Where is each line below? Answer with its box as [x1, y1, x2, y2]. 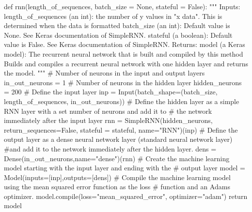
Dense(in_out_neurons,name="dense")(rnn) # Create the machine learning [4, 153, 230, 163]
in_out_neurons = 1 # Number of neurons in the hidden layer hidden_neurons [4, 77, 242, 87]
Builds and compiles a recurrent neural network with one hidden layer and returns [4, 58, 248, 68]
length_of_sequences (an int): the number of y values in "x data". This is [4, 11, 222, 21]
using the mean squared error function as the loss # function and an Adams [4, 182, 230, 192]
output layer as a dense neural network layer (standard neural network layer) [4, 134, 233, 144]
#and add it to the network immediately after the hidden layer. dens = [4, 143, 217, 153]
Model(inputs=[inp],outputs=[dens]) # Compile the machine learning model [4, 172, 231, 182]
